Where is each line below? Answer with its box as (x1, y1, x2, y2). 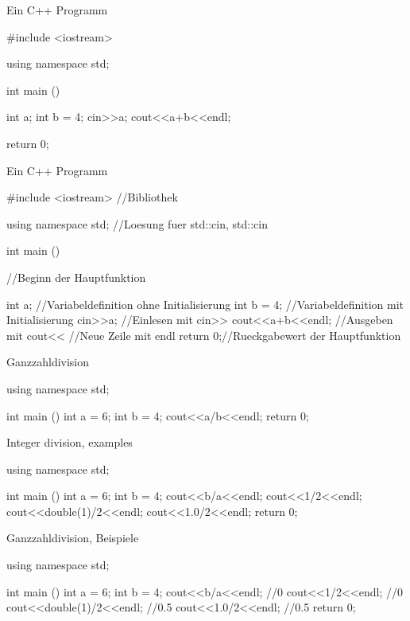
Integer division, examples (6, 434, 133, 451)
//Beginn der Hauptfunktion (6, 268, 146, 285)
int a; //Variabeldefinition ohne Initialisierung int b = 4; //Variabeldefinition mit (6, 295, 404, 312)
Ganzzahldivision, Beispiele (6, 529, 139, 546)
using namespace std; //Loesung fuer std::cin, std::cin (6, 215, 268, 232)
